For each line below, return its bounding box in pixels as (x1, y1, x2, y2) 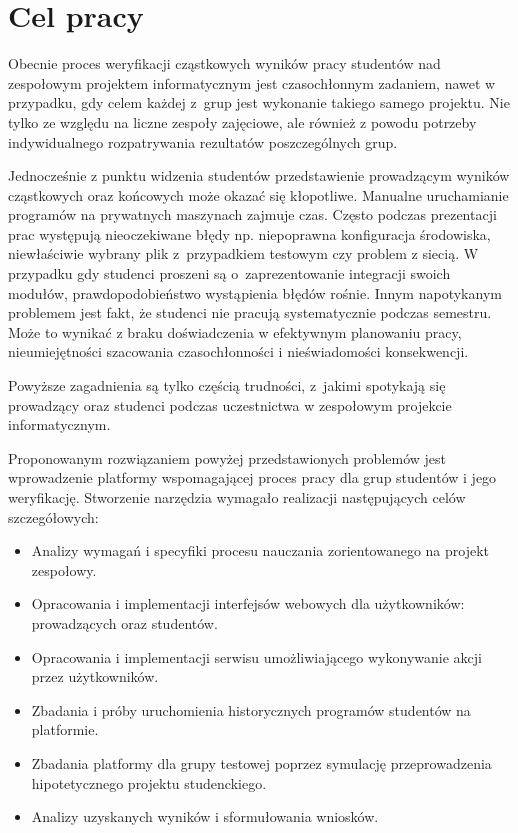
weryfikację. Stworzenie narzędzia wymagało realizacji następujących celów (8, 487, 466, 507)
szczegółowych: (8, 506, 99, 527)
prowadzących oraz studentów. (31, 612, 218, 633)
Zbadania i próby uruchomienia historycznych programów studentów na (31, 699, 471, 720)
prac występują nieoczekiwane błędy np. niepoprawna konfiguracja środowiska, (8, 223, 491, 244)
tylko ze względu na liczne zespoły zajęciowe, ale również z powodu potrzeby (8, 111, 477, 132)
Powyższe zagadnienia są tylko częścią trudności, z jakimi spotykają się (8, 375, 446, 396)
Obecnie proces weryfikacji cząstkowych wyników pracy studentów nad (8, 53, 441, 74)
